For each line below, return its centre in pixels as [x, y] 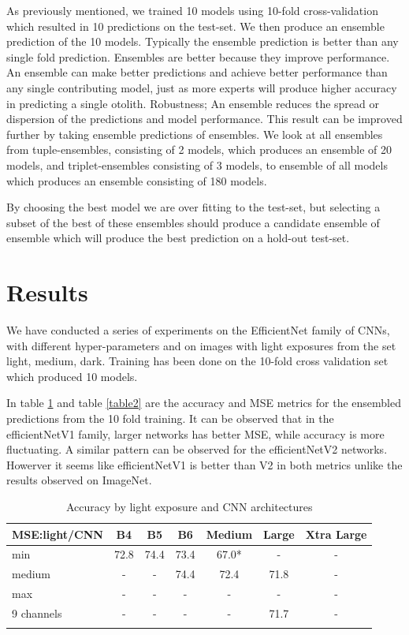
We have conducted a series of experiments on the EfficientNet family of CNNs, [198, 330]
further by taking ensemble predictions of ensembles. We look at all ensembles [195, 134]
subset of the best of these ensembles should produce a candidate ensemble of [193, 222]
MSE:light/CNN [58, 534]
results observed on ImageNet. [79, 480]
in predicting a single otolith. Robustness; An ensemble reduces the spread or [193, 103]
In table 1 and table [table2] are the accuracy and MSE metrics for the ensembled [204, 403]
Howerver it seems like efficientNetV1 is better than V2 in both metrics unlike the [204, 464]
